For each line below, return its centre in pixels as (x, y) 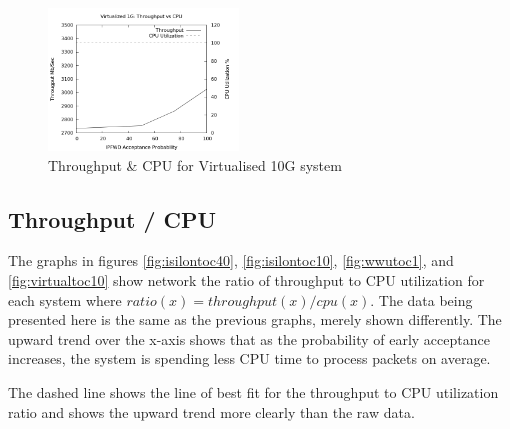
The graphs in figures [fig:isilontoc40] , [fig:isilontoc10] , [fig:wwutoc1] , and (231, 260)
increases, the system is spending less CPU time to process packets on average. (249, 358)
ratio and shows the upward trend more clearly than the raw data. (211, 411)
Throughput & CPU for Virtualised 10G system (195, 164)
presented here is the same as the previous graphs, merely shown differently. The (255, 319)
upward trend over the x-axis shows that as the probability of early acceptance (249, 338)
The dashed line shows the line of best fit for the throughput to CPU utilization (253, 392)
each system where (65, 299)
